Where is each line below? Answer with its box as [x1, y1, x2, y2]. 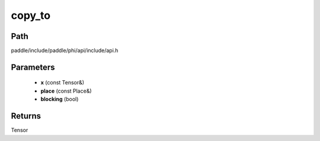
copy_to [11, 9, 50, 22]
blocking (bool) [40, 96, 79, 103]
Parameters [11, 62, 55, 72]
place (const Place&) [40, 87, 92, 94]
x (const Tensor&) [40, 79, 85, 86]
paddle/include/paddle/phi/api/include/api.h [11, 47, 119, 54]
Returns [11, 111, 41, 121]
